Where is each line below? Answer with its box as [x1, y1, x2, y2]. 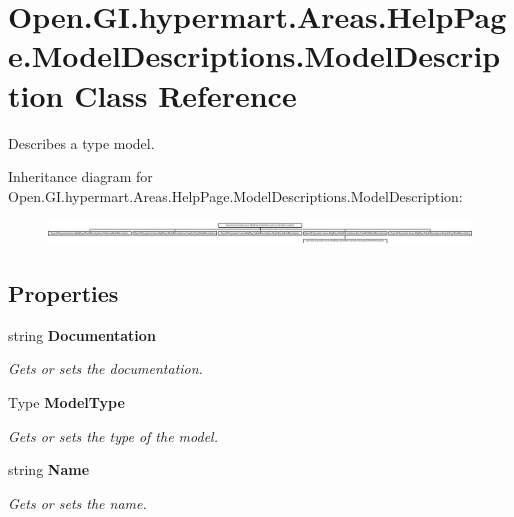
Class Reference [74, 74, 297, 115]
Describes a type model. [8, 132, 155, 153]
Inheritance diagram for [8, 166, 153, 187]
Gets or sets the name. [8, 492, 147, 513]
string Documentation [8, 324, 156, 345]
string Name [8, 459, 90, 480]
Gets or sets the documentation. [8, 358, 203, 379]
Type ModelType [8, 391, 125, 412]
